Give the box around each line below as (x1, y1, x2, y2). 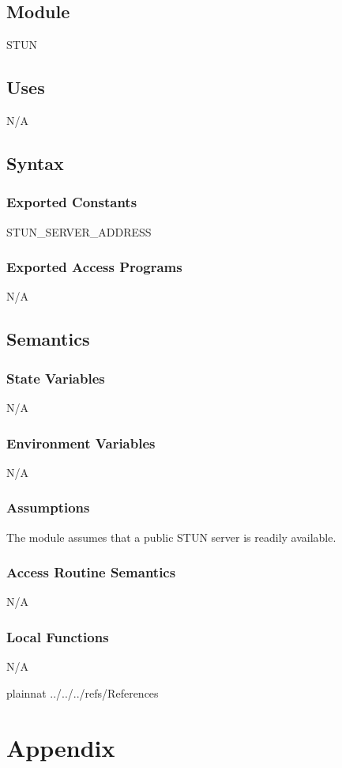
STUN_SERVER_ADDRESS (6, 223, 152, 240)
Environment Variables (6, 433, 156, 452)
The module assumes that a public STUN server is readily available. (6, 528, 336, 545)
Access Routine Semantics (6, 562, 176, 582)
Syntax (6, 150, 64, 175)
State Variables (6, 368, 105, 388)
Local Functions (6, 626, 109, 646)
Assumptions (6, 497, 90, 517)
